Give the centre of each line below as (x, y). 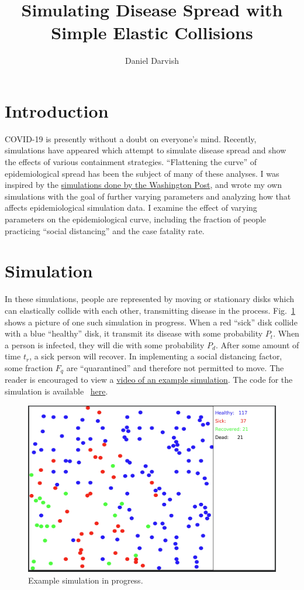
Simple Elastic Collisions (152, 32)
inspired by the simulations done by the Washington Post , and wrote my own (143, 185)
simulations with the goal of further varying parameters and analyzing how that (148, 196)
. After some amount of (257, 344)
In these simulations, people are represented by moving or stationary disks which (149, 299)
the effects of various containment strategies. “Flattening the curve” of (131, 162)
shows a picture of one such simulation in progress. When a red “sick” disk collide (151, 322)
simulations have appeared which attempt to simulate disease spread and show (146, 150)
